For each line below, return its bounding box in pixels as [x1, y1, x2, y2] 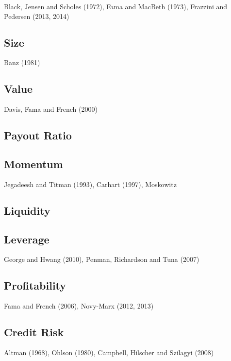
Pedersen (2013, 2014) [4, 11, 69, 21]
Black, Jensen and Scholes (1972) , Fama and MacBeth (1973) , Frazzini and [4, 1, 228, 11]
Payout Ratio [4, 128, 72, 143]
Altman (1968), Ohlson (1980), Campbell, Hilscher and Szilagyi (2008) [4, 347, 214, 357]
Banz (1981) [4, 57, 40, 68]
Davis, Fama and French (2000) [4, 104, 98, 114]
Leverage [4, 231, 49, 246]
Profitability [4, 278, 66, 293]
